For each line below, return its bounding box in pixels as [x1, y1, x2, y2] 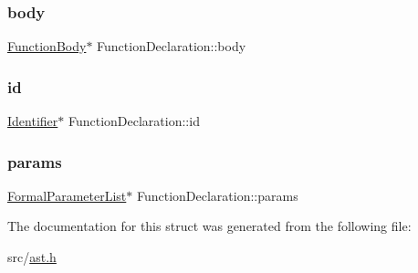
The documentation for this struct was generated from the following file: [7, 216, 412, 236]
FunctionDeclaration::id [68, 111, 200, 131]
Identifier [7, 111, 58, 131]
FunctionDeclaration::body [97, 37, 246, 56]
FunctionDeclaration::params [136, 185, 298, 205]
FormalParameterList [7, 185, 127, 205]
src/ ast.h [7, 247, 57, 267]
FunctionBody [7, 37, 87, 56]
